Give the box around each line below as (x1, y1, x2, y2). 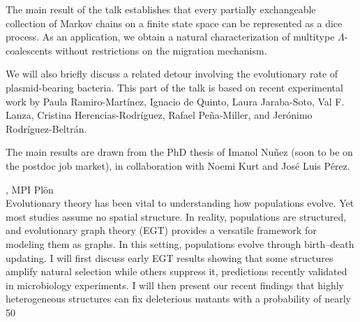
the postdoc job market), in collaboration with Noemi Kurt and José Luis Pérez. (6, 158, 350, 173)
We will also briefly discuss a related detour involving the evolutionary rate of (6, 66, 338, 81)
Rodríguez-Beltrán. (6, 121, 87, 136)
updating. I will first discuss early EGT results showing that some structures (6, 250, 333, 265)
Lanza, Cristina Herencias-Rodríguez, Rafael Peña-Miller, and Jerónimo (6, 108, 313, 122)
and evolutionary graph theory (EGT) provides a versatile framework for (6, 223, 317, 237)
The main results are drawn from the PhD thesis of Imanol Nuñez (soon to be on (6, 145, 353, 159)
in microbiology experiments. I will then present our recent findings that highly (6, 277, 345, 292)
